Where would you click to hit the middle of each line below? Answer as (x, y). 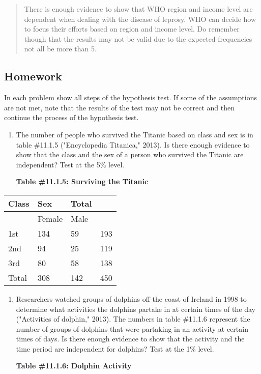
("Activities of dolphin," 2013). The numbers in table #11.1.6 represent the (133, 319)
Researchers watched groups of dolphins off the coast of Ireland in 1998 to (131, 298)
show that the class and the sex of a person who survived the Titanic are (130, 154)
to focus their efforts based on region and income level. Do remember (132, 29)
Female (50, 218)
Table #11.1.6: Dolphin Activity (74, 366)
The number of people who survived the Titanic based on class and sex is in (135, 134)
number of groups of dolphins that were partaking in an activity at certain (132, 328)
